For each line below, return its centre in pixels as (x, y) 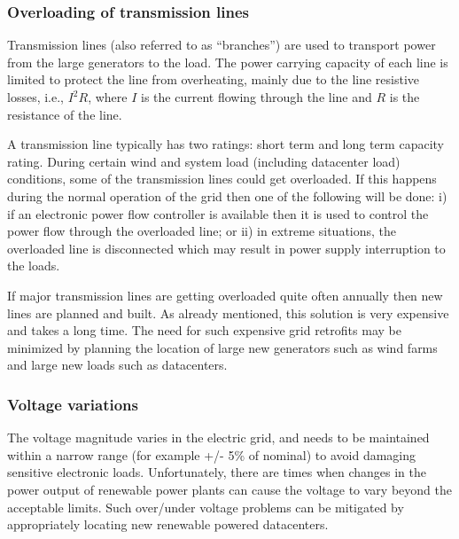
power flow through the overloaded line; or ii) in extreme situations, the (202, 231)
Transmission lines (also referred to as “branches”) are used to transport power (222, 45)
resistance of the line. (65, 114)
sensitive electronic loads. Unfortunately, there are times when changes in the (217, 472)
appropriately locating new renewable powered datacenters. (168, 524)
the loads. (34, 266)
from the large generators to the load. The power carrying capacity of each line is (228, 62)
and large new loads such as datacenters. (117, 365)
